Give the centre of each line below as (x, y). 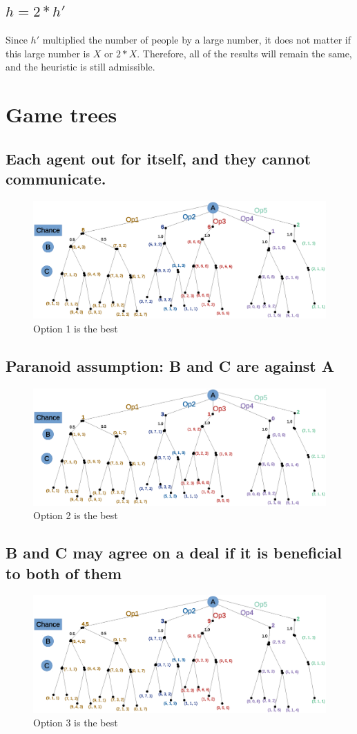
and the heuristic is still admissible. (80, 67)
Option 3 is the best (76, 723)
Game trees (61, 114)
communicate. (56, 179)
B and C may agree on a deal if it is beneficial (174, 553)
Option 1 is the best (76, 328)
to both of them (64, 573)
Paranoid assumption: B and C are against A (170, 365)
